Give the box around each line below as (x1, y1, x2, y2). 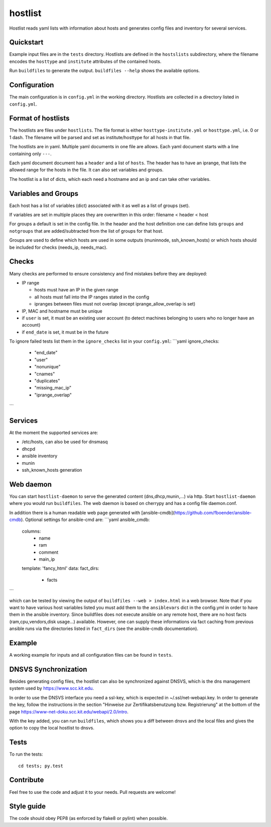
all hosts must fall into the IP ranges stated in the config (34, 294, 150, 300)
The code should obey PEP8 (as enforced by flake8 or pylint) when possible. (9, 815, 168, 821)
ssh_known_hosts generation (22, 467, 82, 473)
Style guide (9, 802, 46, 811)
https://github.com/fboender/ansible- (174, 509, 252, 515)
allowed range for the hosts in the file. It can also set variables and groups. (9, 167, 164, 173)
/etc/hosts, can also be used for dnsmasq (22, 439, 108, 445)
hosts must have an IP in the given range (34, 287, 119, 293)
